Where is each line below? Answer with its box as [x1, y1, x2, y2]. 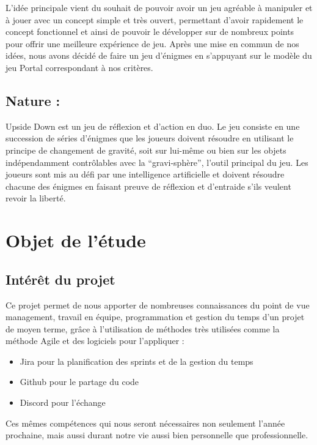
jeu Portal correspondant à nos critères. [5, 61, 153, 73]
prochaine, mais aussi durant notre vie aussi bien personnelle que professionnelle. [5, 428, 308, 441]
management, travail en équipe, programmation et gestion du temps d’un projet [5, 310, 305, 323]
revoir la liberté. [5, 192, 66, 204]
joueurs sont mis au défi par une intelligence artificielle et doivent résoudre [5, 168, 285, 181]
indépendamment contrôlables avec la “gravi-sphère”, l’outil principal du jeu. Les [5, 155, 308, 168]
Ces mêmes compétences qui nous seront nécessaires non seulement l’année [5, 416, 285, 429]
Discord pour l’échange [20, 396, 106, 409]
